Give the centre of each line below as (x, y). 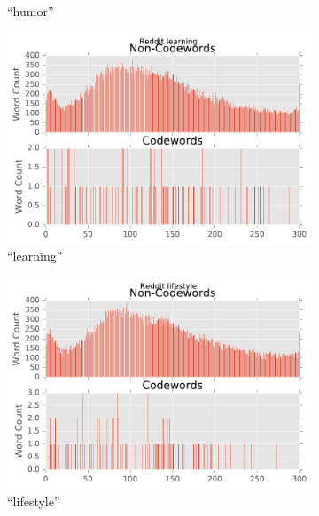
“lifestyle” (34, 500)
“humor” (31, 11)
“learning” (35, 256)
